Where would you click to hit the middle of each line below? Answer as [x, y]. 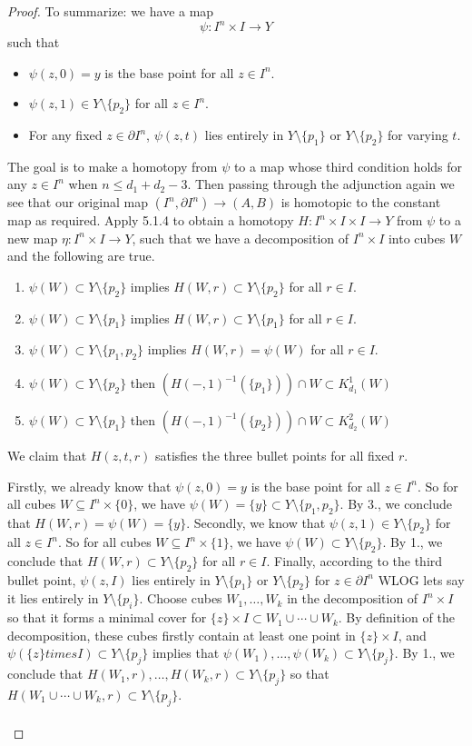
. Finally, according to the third [354, 560]
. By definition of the [396, 617]
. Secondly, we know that [256, 523]
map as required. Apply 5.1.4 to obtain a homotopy [151, 220]
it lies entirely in [53, 598]
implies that [186, 653]
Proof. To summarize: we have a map [111, 11]
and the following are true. [81, 256]
